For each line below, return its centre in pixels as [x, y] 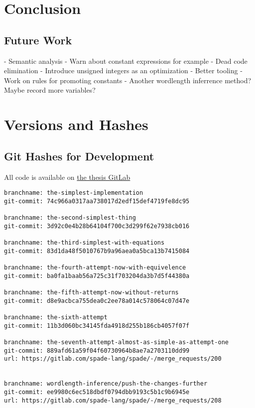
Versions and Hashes [76, 124]
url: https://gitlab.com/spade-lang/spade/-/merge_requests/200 [113, 359]
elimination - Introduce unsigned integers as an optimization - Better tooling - [123, 70]
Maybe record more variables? [50, 90]
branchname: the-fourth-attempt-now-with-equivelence [95, 268]
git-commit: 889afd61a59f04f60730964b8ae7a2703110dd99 [97, 350]
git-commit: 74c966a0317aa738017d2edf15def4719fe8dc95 [97, 201]
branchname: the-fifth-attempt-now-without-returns [91, 292]
